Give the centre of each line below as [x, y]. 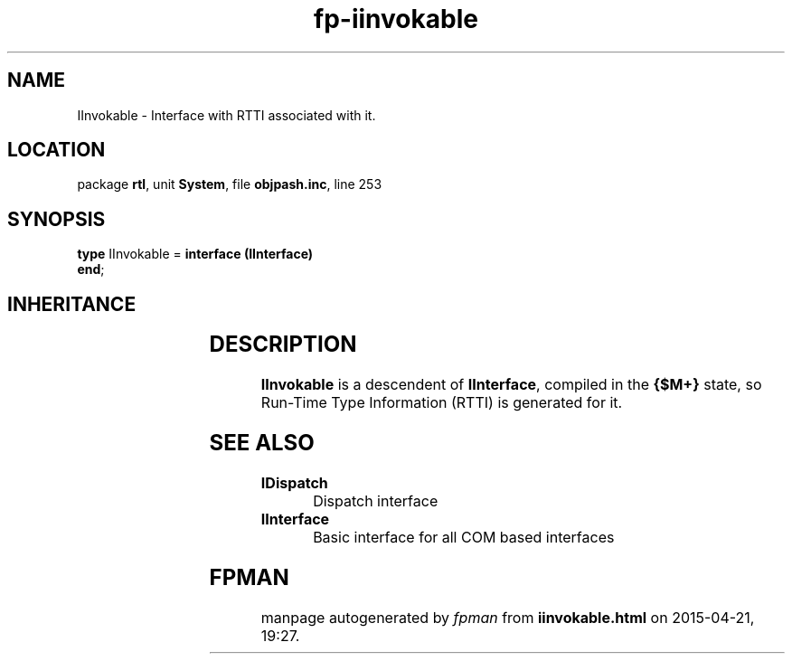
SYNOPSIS [57, 219]
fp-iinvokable [396, 19]
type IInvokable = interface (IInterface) [195, 254]
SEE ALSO [262, 442]
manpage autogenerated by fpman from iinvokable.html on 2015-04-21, [508, 617]
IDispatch [294, 482]
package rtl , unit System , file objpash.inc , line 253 [230, 184]
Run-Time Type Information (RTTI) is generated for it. [442, 403]
